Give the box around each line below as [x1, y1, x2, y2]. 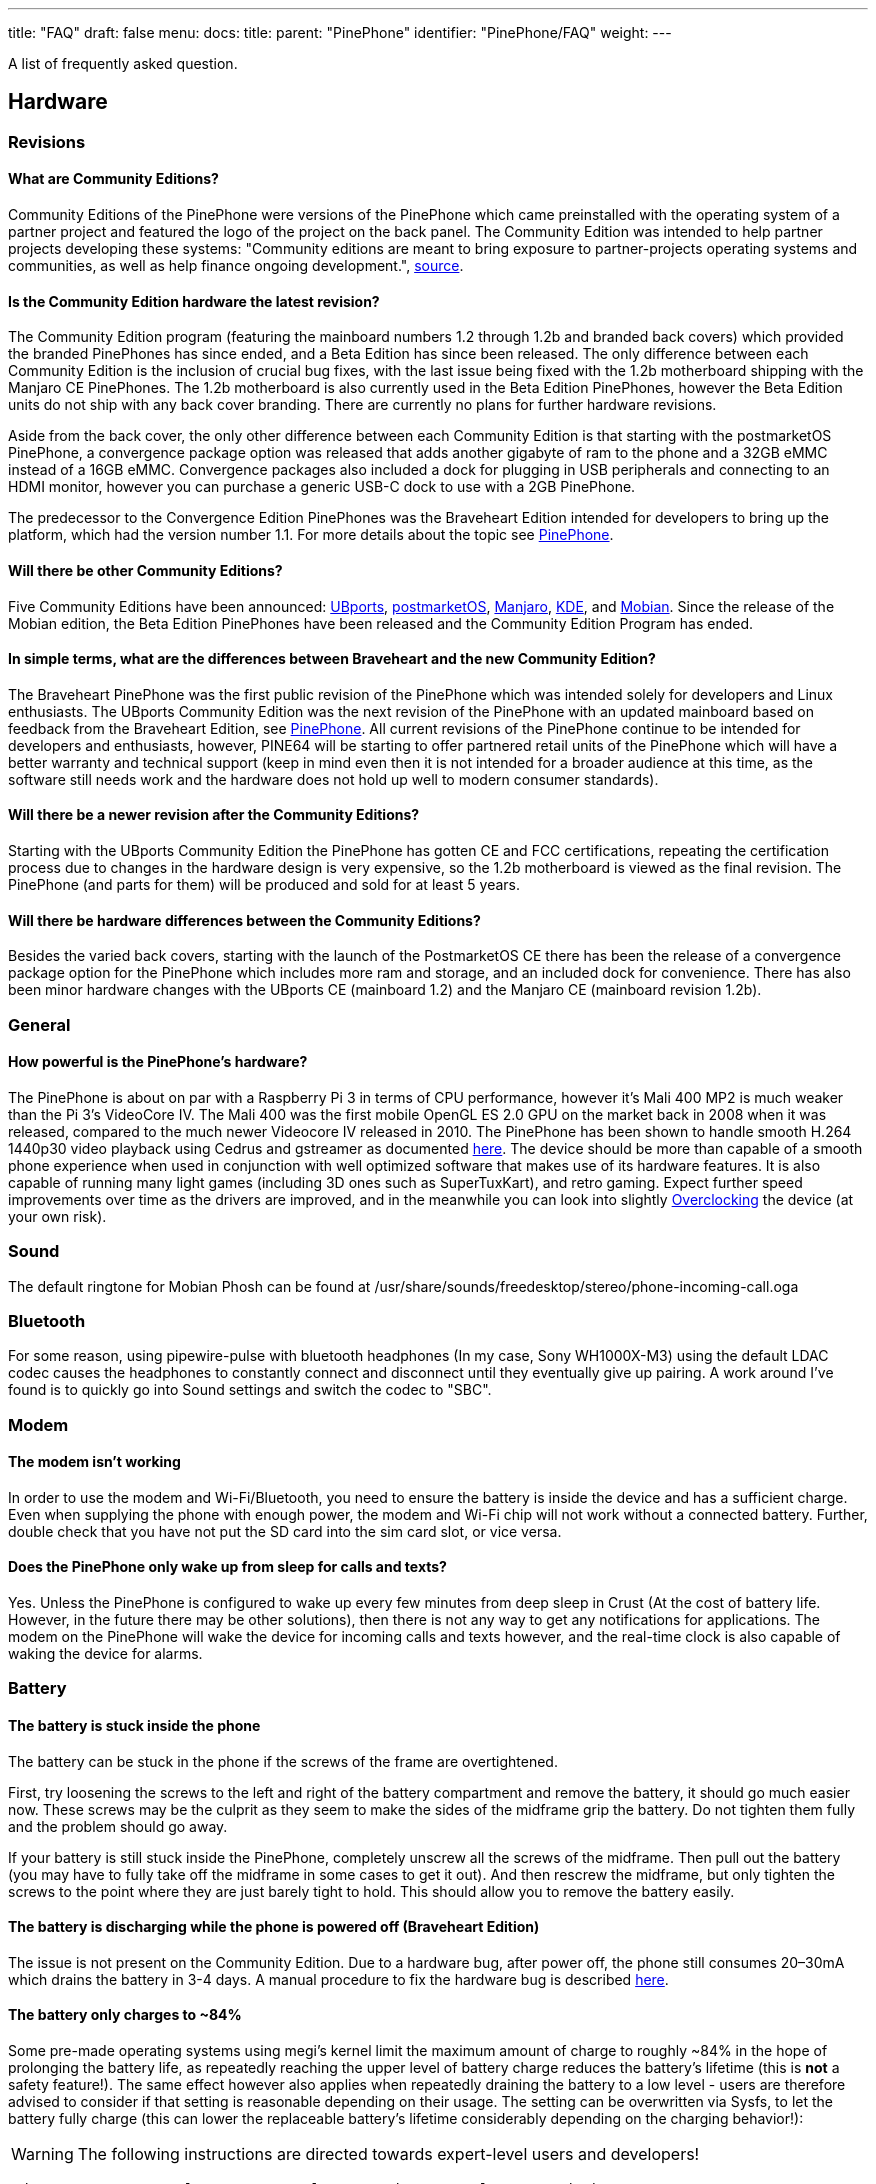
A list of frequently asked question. [8, 55, 238, 72]
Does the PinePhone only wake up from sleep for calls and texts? [8, 1558, 447, 1576]
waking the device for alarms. [8, 1645, 203, 1663]
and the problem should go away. [8, 1817, 228, 1835]
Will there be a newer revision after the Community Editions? [8, 806, 420, 824]
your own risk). [8, 1207, 107, 1225]
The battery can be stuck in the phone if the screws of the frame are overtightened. [8, 1752, 558, 1770]
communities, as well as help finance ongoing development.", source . [8, 257, 464, 275]
